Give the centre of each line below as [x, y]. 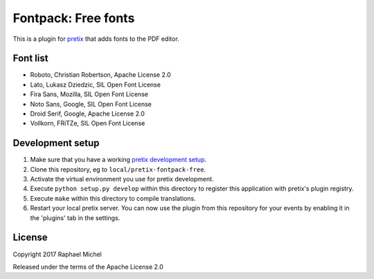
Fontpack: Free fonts [74, 18]
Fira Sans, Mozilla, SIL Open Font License [89, 94]
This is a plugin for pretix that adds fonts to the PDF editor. [96, 39]
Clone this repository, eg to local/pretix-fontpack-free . [118, 169]
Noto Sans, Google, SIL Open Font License [91, 104]
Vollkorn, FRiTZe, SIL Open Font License [88, 123]
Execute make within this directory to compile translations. [113, 198]
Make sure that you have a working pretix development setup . [118, 160]
